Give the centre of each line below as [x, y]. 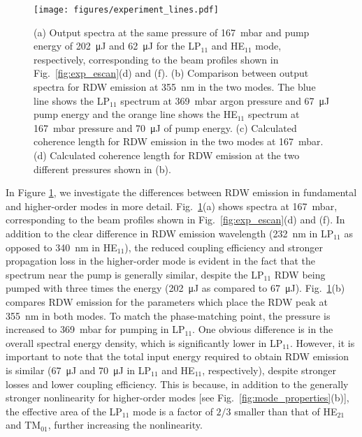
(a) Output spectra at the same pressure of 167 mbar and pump [172, 32]
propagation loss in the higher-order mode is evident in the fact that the [160, 261]
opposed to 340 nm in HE [61, 247]
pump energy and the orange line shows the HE [136, 114]
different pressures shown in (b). [102, 169]
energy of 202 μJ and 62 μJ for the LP [117, 46]
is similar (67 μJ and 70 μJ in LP [79, 370]
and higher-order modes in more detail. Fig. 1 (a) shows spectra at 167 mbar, [172, 206]
